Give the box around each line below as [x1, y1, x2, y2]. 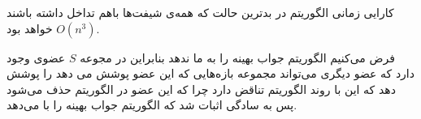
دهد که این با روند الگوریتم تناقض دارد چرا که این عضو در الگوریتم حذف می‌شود [7, 80, 396, 97]
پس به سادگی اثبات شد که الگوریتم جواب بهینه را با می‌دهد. [7, 96, 297, 113]
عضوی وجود [7, 49, 66, 66]
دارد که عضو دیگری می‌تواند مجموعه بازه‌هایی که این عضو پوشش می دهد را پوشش [7, 65, 414, 82]
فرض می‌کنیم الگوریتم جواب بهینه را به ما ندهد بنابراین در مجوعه [80, 49, 395, 66]
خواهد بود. [7, 19, 100, 36]
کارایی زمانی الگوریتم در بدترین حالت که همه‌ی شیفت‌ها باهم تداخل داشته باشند [7, 4, 394, 20]
